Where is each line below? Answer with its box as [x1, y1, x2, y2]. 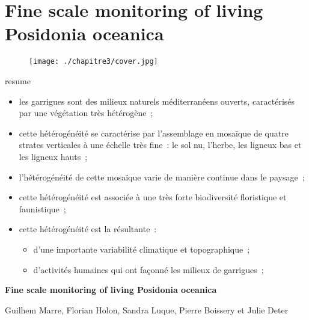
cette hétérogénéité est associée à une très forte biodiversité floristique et [19, 191, 287, 203]
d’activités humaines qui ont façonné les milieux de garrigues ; [33, 263, 264, 275]
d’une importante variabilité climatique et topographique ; [33, 242, 250, 255]
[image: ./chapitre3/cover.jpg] [29, 57, 158, 66]
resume [5, 74, 31, 87]
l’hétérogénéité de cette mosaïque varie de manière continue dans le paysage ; [19, 170, 305, 183]
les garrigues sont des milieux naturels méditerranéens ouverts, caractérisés [19, 94, 295, 107]
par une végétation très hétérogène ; [19, 106, 153, 119]
